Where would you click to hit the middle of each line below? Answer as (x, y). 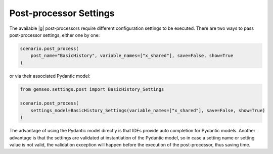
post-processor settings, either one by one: (55, 35)
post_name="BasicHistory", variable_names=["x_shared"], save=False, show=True (132, 56)
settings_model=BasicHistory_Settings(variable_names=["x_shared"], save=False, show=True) (148, 110)
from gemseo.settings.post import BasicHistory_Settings (92, 89)
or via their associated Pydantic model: (50, 76)
